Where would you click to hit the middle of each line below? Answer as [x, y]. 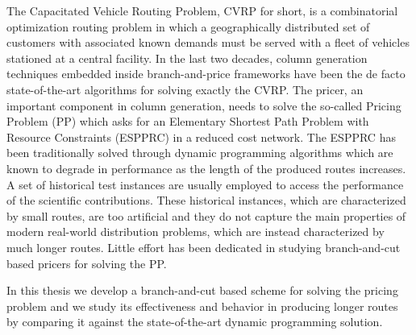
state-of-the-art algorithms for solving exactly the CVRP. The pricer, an [185, 89]
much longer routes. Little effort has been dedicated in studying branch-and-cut [204, 247]
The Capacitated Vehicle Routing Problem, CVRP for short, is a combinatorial [202, 10]
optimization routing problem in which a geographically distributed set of [188, 26]
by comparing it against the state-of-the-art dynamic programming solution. [195, 322]
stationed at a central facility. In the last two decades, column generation [187, 58]
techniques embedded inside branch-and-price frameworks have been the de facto [206, 74]
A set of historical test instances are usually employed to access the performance [205, 184]
